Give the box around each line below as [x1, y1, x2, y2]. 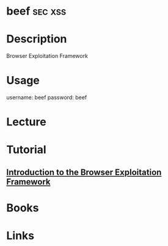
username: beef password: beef [6, 94, 87, 101]
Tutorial [6, 143, 47, 156]
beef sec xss [6, 4, 67, 18]
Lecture [6, 115, 47, 129]
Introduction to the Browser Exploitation [6, 167, 162, 177]
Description [6, 32, 67, 46]
